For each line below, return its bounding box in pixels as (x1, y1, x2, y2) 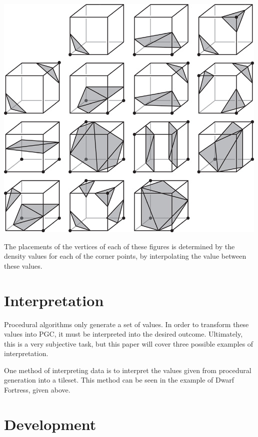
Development (4, 414, 96, 434)
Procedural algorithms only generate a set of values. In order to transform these (4, 319, 249, 329)
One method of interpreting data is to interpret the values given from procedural (4, 365, 251, 375)
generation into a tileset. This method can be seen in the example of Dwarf (4, 375, 234, 385)
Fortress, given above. (4, 385, 70, 395)
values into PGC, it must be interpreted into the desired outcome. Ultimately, (4, 329, 243, 339)
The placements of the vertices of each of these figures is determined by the (4, 241, 235, 251)
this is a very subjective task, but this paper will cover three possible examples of (4, 338, 253, 349)
